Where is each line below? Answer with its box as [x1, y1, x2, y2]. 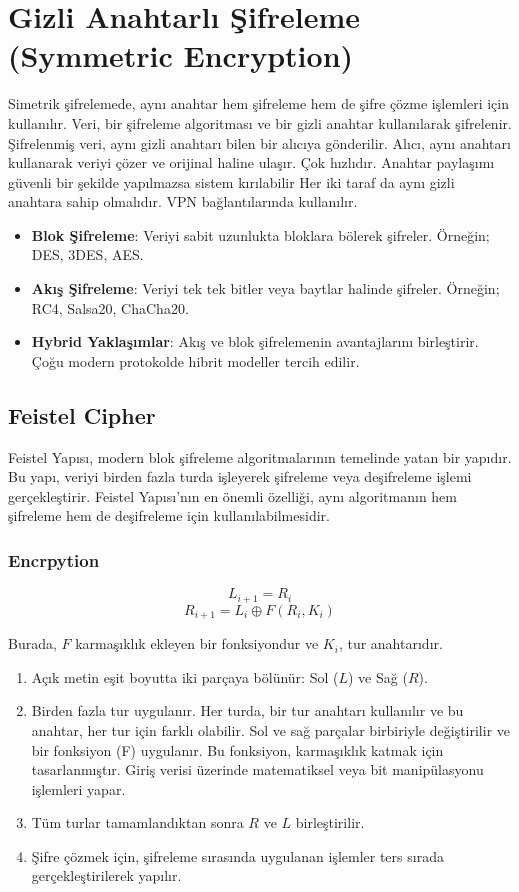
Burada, [8, 633, 57, 654]
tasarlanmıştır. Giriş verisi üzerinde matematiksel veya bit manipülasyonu [31, 759, 484, 780]
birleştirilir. [295, 812, 365, 833]
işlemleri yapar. [31, 778, 126, 799]
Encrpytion [8, 547, 100, 572]
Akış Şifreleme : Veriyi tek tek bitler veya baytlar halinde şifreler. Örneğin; [31, 278, 500, 299]
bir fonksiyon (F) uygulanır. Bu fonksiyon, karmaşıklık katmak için [31, 739, 444, 760]
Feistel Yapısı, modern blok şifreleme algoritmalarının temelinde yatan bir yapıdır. [8, 446, 512, 467]
